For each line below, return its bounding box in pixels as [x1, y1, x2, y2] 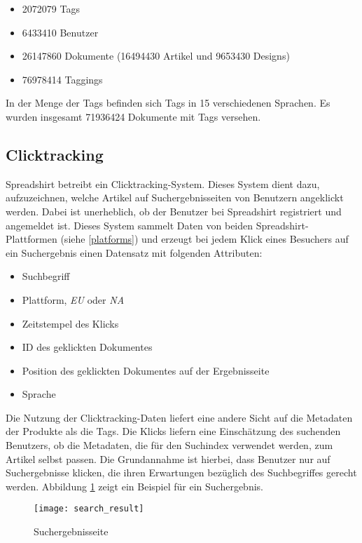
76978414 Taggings [22, 72, 103, 86]
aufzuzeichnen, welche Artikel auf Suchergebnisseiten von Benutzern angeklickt [6, 190, 344, 205]
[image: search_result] [34, 504, 144, 514]
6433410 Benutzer [22, 25, 99, 39]
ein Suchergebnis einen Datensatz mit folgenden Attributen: [6, 245, 263, 260]
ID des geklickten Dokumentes [22, 340, 153, 354]
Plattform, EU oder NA [22, 292, 125, 307]
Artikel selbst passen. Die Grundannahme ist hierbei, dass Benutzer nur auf [6, 451, 330, 466]
